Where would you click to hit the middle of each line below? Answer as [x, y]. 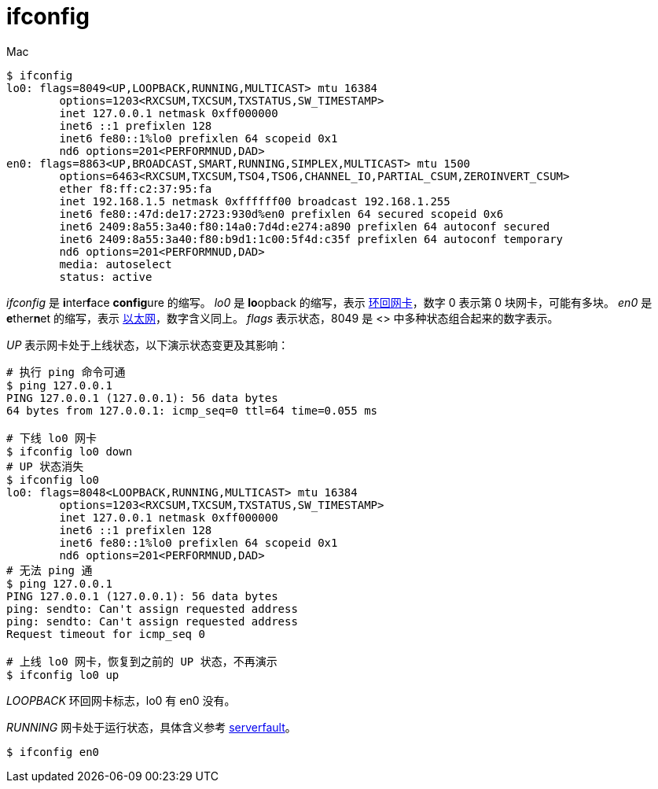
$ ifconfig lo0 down [70, 451]
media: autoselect [116, 264]
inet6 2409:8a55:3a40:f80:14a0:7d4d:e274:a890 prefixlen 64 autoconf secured [305, 226]
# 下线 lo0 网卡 [52, 438]
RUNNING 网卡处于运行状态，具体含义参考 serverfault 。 [151, 727]
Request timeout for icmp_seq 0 [106, 634]
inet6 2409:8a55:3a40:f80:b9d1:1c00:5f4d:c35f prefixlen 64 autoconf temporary [311, 239]
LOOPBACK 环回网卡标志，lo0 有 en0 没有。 [121, 700]
